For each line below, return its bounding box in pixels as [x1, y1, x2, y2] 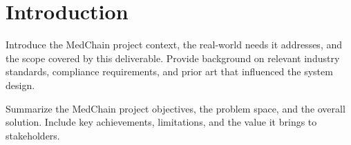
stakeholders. [6, 128, 60, 142]
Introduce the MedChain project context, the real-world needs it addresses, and [6, 37, 343, 52]
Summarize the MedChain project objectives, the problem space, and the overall [6, 101, 345, 115]
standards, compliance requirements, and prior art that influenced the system [6, 64, 333, 79]
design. [6, 77, 35, 92]
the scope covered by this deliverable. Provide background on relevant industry [6, 50, 340, 65]
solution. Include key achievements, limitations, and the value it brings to [6, 115, 317, 129]
